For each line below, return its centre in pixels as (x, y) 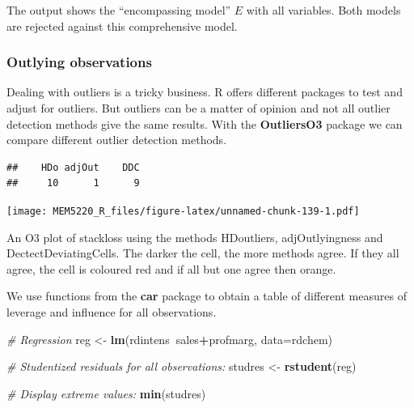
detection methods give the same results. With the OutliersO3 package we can (205, 123)
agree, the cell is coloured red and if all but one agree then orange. (171, 268)
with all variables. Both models (323, 10)
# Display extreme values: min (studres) (106, 393)
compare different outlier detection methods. (117, 140)
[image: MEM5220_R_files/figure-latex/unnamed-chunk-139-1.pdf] (183, 211)
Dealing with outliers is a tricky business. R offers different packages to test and (205, 92)
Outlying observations (79, 62)
